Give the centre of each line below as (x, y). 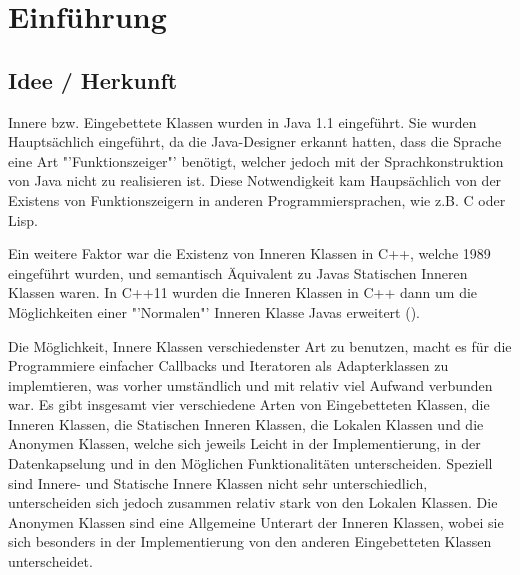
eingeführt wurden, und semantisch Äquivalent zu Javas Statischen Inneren (238, 272)
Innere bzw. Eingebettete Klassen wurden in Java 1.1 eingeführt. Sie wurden (242, 121)
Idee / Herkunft (93, 79)
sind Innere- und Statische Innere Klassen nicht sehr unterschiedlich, (218, 482)
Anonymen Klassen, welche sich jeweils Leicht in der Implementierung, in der (244, 443)
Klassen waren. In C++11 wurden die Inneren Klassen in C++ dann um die (243, 292)
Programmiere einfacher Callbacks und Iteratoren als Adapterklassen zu (228, 365)
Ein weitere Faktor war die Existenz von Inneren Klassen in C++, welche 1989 (249, 253)
